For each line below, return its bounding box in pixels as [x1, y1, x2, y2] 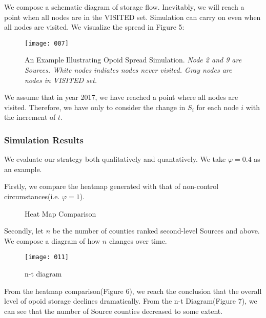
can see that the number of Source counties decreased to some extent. [4, 305, 223, 316]
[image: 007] [25, 39, 69, 47]
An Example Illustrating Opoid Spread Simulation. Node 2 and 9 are [25, 54, 242, 65]
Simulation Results [4, 133, 84, 146]
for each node [196, 101, 239, 112]
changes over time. [109, 235, 167, 246]
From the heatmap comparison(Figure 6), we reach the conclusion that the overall [4, 285, 262, 296]
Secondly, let [4, 225, 44, 236]
